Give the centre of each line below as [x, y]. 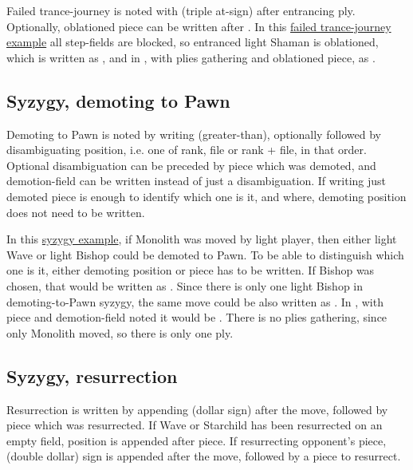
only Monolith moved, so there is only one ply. [120, 332]
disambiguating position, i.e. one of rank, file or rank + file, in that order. [187, 150]
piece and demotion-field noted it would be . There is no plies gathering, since [197, 317]
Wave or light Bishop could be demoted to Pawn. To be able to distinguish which [205, 254]
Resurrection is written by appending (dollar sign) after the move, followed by [197, 409]
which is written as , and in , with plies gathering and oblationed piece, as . [191, 57]
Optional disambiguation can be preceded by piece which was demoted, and [191, 165]
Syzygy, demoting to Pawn [118, 100]
